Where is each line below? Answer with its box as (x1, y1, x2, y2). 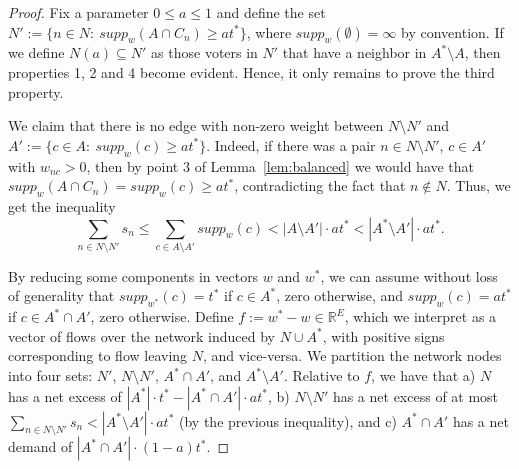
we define (8, 42, 65, 63)
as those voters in (151, 42, 258, 63)
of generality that (8, 285, 115, 306)
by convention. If (401, 21, 504, 42)
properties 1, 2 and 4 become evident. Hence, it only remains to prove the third (8, 61, 495, 82)
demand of (8, 436, 73, 457)
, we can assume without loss (320, 265, 498, 286)
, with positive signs (322, 325, 445, 346)
